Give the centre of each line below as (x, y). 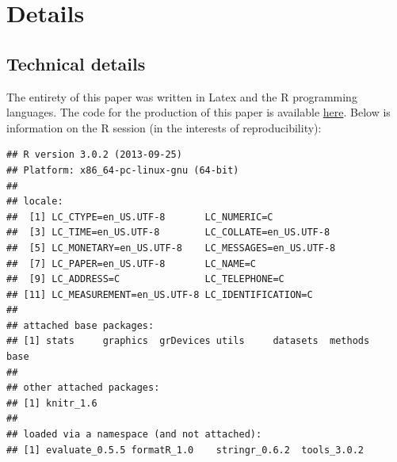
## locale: (35, 202)
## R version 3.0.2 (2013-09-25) (94, 155)
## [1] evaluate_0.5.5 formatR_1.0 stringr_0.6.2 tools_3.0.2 (185, 450)
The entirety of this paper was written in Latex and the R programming (182, 96)
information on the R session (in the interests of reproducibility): (164, 127)
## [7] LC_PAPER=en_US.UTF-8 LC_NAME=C (131, 263)
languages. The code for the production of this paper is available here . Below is (198, 112)
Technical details (76, 63)
